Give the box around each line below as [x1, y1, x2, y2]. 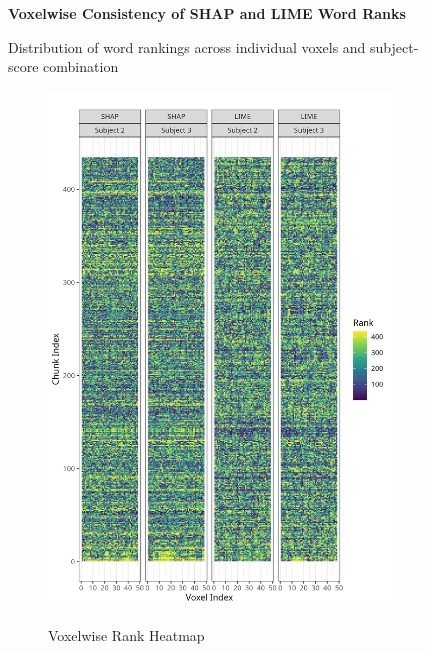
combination [43, 56, 119, 77]
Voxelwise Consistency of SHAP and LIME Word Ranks [8, 3, 406, 23]
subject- [370, 36, 419, 57]
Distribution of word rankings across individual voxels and [8, 36, 366, 57]
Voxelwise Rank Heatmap [48, 624, 205, 645]
